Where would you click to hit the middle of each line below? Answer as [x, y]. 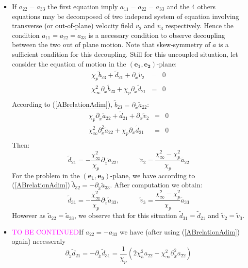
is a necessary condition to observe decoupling [157, 35]
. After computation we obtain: [156, 185]
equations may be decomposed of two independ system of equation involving [125, 16]
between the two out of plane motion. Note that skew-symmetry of [111, 44]
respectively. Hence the [199, 25]
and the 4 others [191, 6]
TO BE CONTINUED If [48, 231]
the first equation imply [83, 6]
